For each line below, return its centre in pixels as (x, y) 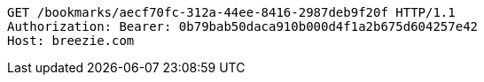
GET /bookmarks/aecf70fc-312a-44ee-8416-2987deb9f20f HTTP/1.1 (231, 12)
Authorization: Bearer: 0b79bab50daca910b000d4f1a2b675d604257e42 (243, 26)
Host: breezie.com (71, 41)
